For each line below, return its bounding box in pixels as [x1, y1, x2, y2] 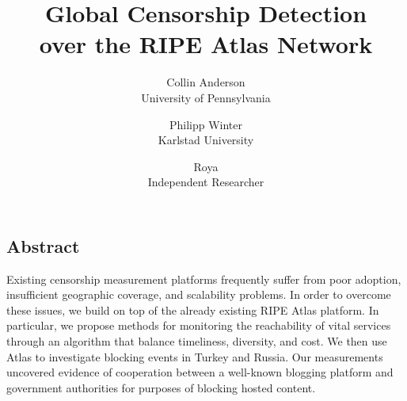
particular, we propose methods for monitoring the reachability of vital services [6, 317, 391, 334]
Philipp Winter [169, 116, 243, 132]
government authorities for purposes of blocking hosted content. [6, 379, 316, 395]
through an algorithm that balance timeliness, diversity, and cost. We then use [6, 333, 387, 349]
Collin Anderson [166, 74, 245, 90]
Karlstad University [158, 132, 254, 148]
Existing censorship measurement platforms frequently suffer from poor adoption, [6, 270, 401, 287]
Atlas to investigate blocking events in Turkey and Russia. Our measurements [6, 348, 383, 365]
